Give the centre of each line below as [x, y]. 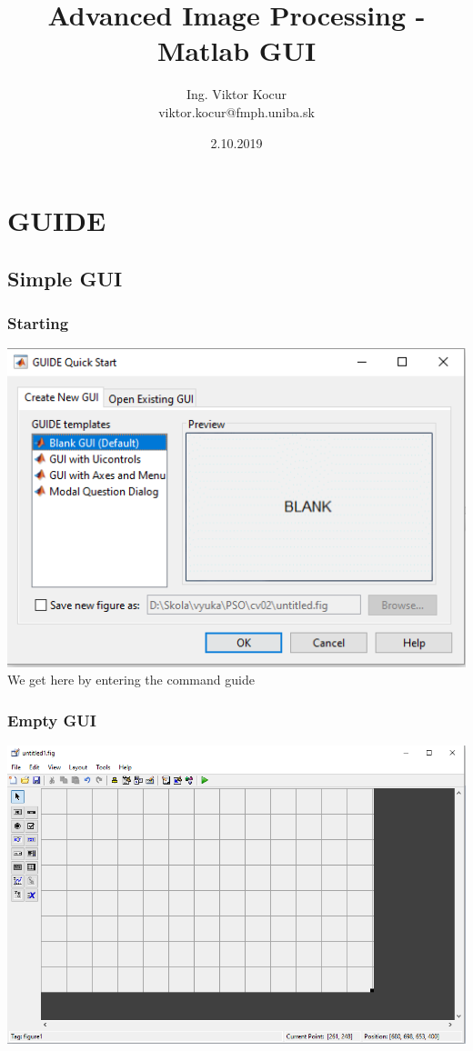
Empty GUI [52, 720]
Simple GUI [65, 278]
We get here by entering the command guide [131, 680]
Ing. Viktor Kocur [236, 94]
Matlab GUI [236, 50]
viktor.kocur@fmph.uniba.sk [236, 111]
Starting [38, 322]
